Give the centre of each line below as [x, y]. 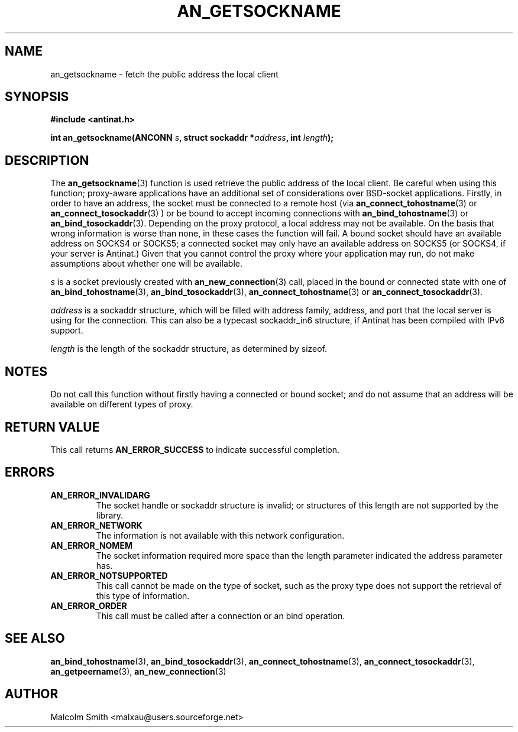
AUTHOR [32, 694]
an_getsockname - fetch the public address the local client [164, 74]
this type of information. [143, 595]
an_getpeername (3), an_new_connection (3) [138, 671]
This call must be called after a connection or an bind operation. [221, 616]
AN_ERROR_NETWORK [96, 525]
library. [110, 515]
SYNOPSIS [37, 97]
